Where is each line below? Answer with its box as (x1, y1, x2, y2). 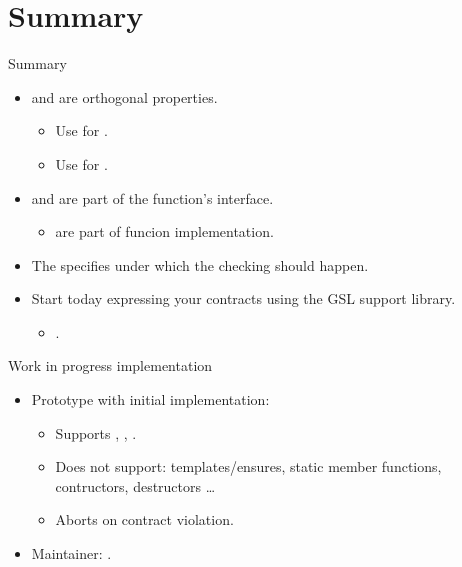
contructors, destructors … (55, 475, 216, 496)
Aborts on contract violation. (55, 509, 234, 530)
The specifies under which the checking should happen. (31, 254, 369, 275)
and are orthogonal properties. (31, 86, 218, 107)
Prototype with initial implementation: (31, 389, 270, 410)
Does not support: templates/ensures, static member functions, (55, 456, 442, 477)
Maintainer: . (31, 543, 112, 564)
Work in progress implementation (8, 355, 213, 376)
